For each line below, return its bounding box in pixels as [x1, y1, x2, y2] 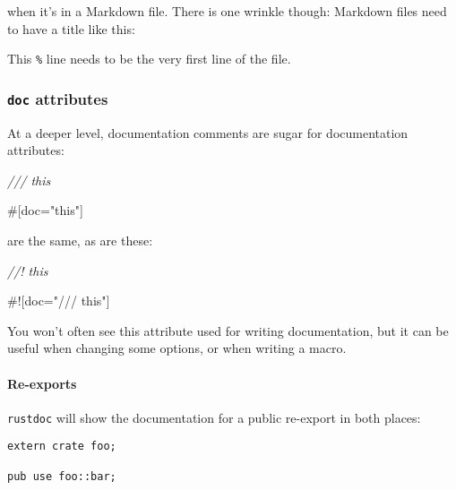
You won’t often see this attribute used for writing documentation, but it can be [7, 321, 449, 340]
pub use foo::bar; [7, 469, 116, 483]
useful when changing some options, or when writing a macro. [7, 339, 347, 357]
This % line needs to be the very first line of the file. [7, 49, 291, 68]
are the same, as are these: [7, 231, 153, 249]
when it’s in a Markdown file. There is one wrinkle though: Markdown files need [7, 2, 447, 20]
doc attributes [7, 87, 108, 109]
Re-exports [7, 374, 77, 392]
